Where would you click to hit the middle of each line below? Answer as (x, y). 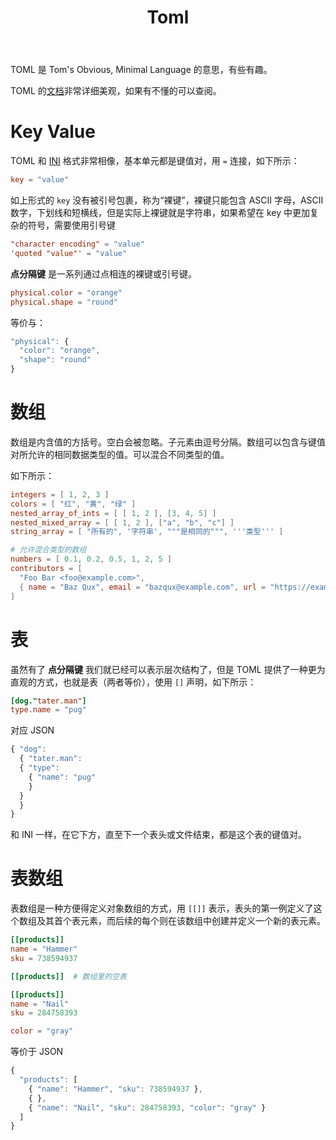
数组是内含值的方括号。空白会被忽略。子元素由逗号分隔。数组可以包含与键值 (168, 442)
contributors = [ (46, 569)
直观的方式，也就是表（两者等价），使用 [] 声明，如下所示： (133, 682)
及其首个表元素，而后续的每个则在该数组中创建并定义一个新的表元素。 (181, 921)
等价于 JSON (37, 1052)
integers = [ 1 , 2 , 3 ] (60, 494)
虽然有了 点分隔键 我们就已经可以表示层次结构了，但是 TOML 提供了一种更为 (168, 669)
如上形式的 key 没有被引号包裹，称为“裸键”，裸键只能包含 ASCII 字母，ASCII (167, 200)
